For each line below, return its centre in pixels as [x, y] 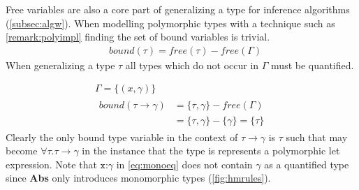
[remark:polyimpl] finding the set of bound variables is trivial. [138, 37]
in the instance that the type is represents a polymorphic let [211, 151]
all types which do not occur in [192, 65]
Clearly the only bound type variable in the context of [122, 137]
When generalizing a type [60, 65]
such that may [317, 137]
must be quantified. [313, 65]
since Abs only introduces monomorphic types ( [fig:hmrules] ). [138, 178]
